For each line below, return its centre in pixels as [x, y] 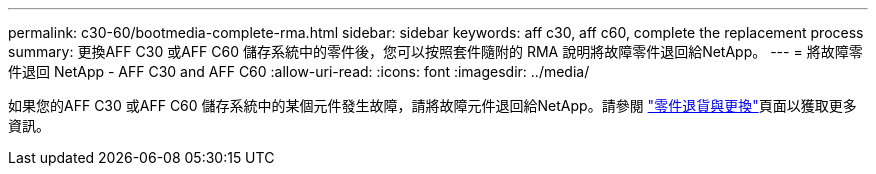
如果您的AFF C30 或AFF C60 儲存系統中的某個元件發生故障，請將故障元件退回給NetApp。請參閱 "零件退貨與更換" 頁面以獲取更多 [432, 105]
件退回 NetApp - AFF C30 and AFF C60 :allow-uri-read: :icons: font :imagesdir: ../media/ [299, 71]
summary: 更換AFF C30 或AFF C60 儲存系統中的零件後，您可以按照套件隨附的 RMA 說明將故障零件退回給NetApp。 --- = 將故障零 [435, 51]
